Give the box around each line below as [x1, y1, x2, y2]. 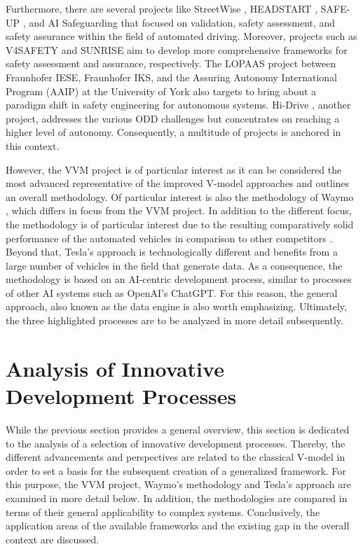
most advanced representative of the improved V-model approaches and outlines [6, 176, 350, 190]
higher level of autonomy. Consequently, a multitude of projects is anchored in [6, 125, 341, 139]
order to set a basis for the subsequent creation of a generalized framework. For [6, 463, 346, 478]
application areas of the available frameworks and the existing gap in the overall [6, 518, 350, 533]
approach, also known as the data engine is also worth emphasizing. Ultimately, [6, 299, 347, 314]
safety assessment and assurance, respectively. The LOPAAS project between [6, 56, 336, 71]
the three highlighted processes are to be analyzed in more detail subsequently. [6, 313, 343, 328]
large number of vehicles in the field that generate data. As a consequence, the [6, 258, 343, 272]
